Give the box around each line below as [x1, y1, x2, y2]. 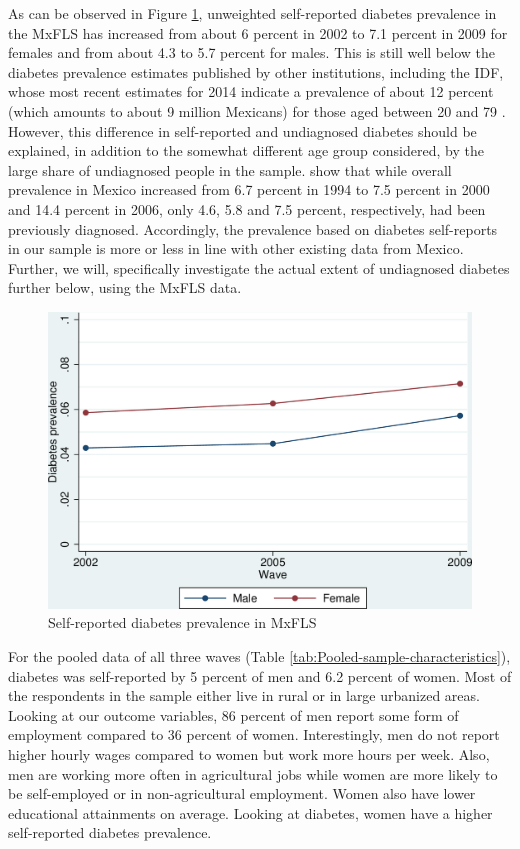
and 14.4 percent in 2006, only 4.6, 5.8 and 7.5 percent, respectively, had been [8, 198, 486, 219]
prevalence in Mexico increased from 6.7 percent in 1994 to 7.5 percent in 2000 [8, 179, 490, 200]
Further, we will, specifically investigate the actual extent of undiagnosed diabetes [8, 257, 510, 278]
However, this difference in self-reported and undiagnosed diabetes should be [8, 120, 477, 141]
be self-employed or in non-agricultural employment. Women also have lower [8, 783, 476, 804]
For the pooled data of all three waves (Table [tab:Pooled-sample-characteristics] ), [8, 645, 511, 666]
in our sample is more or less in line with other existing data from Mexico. [8, 238, 464, 259]
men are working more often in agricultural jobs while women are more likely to [8, 763, 498, 784]
